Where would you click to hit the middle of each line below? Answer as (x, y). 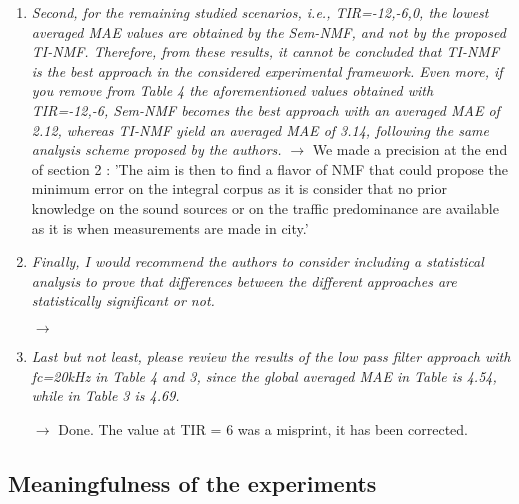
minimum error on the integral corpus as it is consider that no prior (239, 188)
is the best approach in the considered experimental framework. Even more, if (267, 70)
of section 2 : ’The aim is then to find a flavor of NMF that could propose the (269, 168)
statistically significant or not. (123, 300)
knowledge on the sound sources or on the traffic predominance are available (265, 207)
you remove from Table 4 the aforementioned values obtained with (232, 90)
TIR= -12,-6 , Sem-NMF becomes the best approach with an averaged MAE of (265, 109)
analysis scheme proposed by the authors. (156, 149)
